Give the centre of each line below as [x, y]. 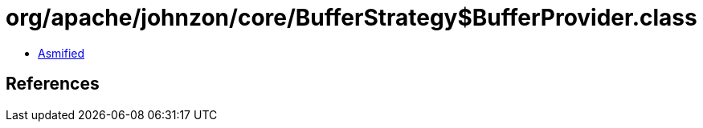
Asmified [61, 53]
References [53, 84]
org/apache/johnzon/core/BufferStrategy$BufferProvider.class [351, 18]
